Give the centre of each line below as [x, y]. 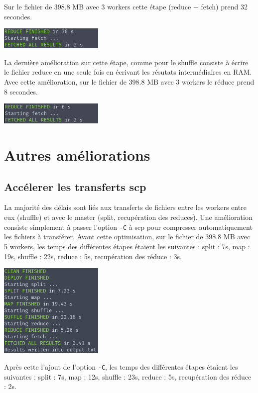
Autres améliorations [77, 155]
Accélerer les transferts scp [75, 186]
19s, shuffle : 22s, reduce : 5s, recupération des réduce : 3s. [93, 256]
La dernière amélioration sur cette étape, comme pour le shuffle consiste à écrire [126, 62]
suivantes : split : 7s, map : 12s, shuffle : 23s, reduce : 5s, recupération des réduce [128, 376]
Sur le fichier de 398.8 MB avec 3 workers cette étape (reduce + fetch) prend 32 [126, 6]
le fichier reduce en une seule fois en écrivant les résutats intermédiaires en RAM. [128, 72]
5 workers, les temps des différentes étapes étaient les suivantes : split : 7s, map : [127, 246]
